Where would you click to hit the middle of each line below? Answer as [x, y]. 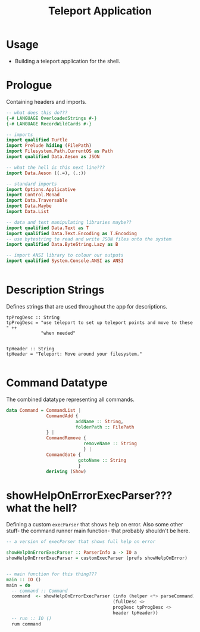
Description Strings [55, 290]
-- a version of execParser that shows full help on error [81, 542]
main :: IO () [24, 579]
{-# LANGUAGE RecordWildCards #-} [49, 124]
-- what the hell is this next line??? [56, 167]
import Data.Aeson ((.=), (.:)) [46, 173]
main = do [18, 585]
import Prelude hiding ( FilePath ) [49, 146]
